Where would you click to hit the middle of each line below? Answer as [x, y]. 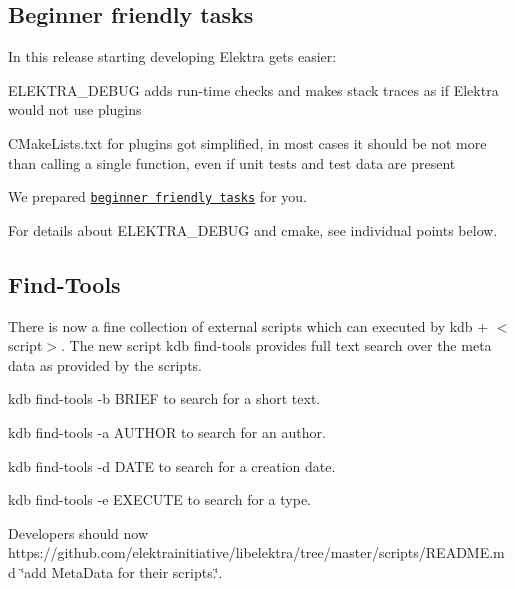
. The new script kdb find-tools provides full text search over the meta [276, 345]
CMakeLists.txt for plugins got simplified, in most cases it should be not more [247, 142]
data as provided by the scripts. [105, 364]
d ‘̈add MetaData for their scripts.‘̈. [115, 571]
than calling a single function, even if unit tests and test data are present [232, 162]
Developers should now [78, 532]
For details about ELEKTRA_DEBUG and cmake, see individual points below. [253, 229]
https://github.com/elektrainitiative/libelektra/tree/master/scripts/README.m [256, 552]
